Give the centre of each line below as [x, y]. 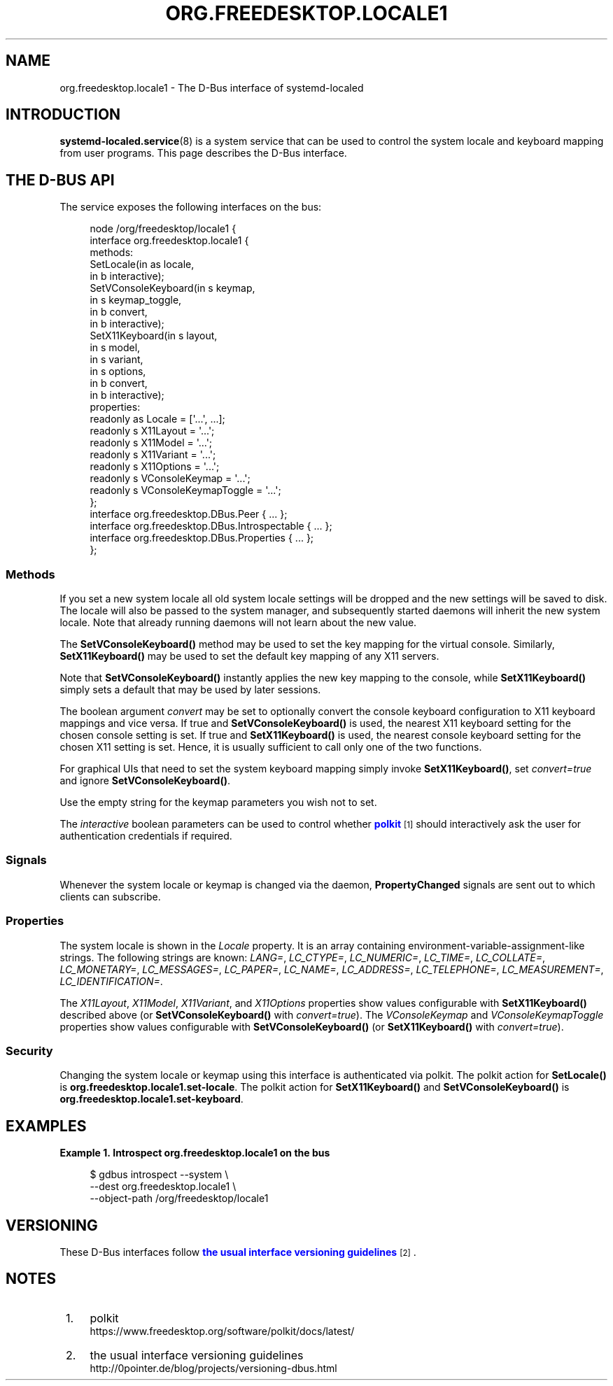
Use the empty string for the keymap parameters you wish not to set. [218, 802]
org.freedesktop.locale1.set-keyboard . [152, 1099]
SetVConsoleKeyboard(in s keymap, [172, 288]
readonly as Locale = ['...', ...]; [157, 419]
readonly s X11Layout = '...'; [152, 431]
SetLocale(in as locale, [142, 264]
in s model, [115, 348]
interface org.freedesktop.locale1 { [169, 241]
